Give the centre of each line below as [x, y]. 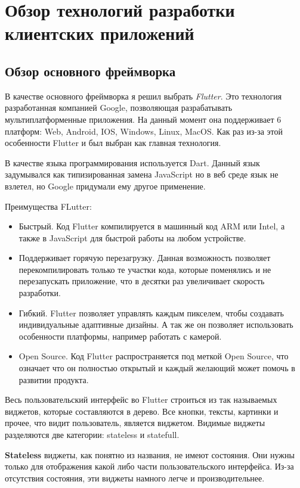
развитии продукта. [54, 379]
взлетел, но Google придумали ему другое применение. [105, 186]
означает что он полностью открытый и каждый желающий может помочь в [157, 368]
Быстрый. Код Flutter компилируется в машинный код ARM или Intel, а [152, 226]
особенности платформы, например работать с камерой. [120, 336]
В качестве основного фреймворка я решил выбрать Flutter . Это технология [143, 96]
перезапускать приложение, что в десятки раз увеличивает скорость [142, 281]
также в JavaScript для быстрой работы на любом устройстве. [132, 237]
